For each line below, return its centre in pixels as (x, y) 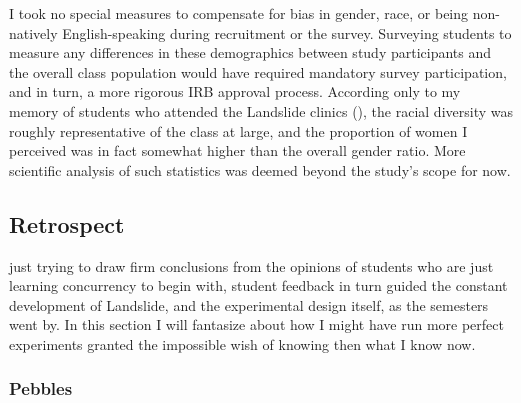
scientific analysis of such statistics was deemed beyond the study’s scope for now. (260, 169)
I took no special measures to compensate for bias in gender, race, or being (239, 13)
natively (33, 32)
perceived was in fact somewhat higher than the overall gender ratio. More (237, 150)
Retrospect (67, 223)
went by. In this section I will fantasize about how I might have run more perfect (256, 324)
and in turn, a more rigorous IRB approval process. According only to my (235, 91)
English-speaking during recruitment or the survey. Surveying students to (287, 32)
